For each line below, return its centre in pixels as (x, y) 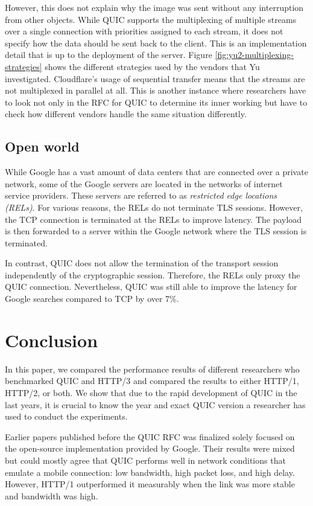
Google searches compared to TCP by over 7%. (92, 299)
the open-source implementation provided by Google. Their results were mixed (150, 448)
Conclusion (52, 340)
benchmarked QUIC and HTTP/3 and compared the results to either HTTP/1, (152, 381)
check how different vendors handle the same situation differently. (126, 114)
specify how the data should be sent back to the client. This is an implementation (156, 43)
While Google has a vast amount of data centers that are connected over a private (156, 172)
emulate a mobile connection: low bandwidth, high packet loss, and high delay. (150, 472)
